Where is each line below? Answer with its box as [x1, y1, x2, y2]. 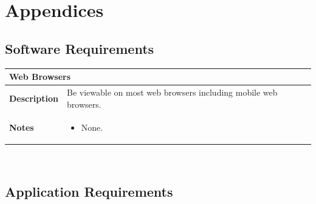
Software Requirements [5, 39, 154, 58]
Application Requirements [5, 182, 173, 201]
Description [9, 91, 59, 104]
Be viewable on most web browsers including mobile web [67, 85, 278, 98]
